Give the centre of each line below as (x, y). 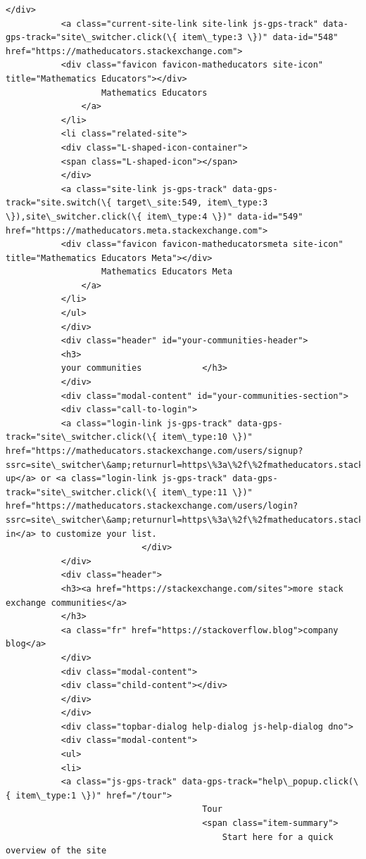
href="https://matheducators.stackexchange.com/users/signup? (154, 451)
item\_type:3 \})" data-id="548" (260, 38)
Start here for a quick (278, 837)
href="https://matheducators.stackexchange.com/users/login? (152, 506)
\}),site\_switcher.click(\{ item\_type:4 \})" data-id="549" (154, 216)
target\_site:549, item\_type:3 (192, 203)
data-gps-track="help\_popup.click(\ (270, 782)
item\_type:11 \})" (207, 492)
